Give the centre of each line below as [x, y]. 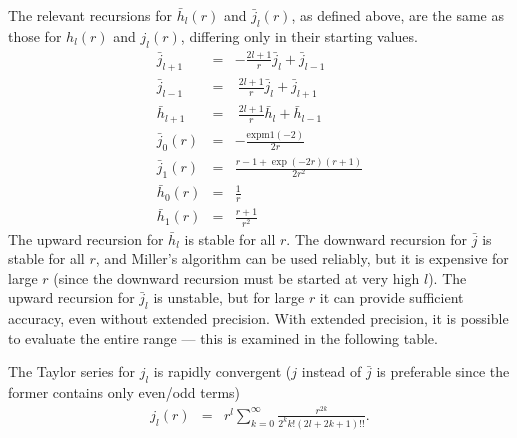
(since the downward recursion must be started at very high [236, 277]
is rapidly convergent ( [222, 371]
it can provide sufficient [391, 297]
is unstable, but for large [229, 297]
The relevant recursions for [90, 15]
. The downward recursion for [377, 238]
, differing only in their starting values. [299, 35]
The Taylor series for [72, 371]
